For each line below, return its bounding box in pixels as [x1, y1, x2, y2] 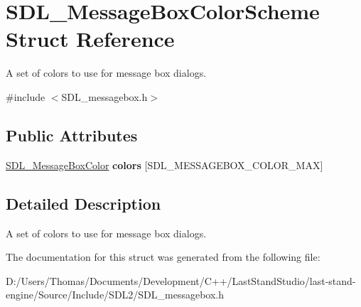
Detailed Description [6, 192, 161, 214]
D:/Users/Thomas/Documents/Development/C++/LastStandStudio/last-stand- [6, 273, 356, 288]
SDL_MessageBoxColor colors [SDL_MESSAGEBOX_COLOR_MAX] [6, 157, 323, 172]
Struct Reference [6, 24, 175, 53]
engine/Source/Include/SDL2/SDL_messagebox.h [6, 287, 225, 302]
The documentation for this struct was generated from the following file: [6, 249, 320, 264]
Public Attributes [6, 124, 138, 146]
